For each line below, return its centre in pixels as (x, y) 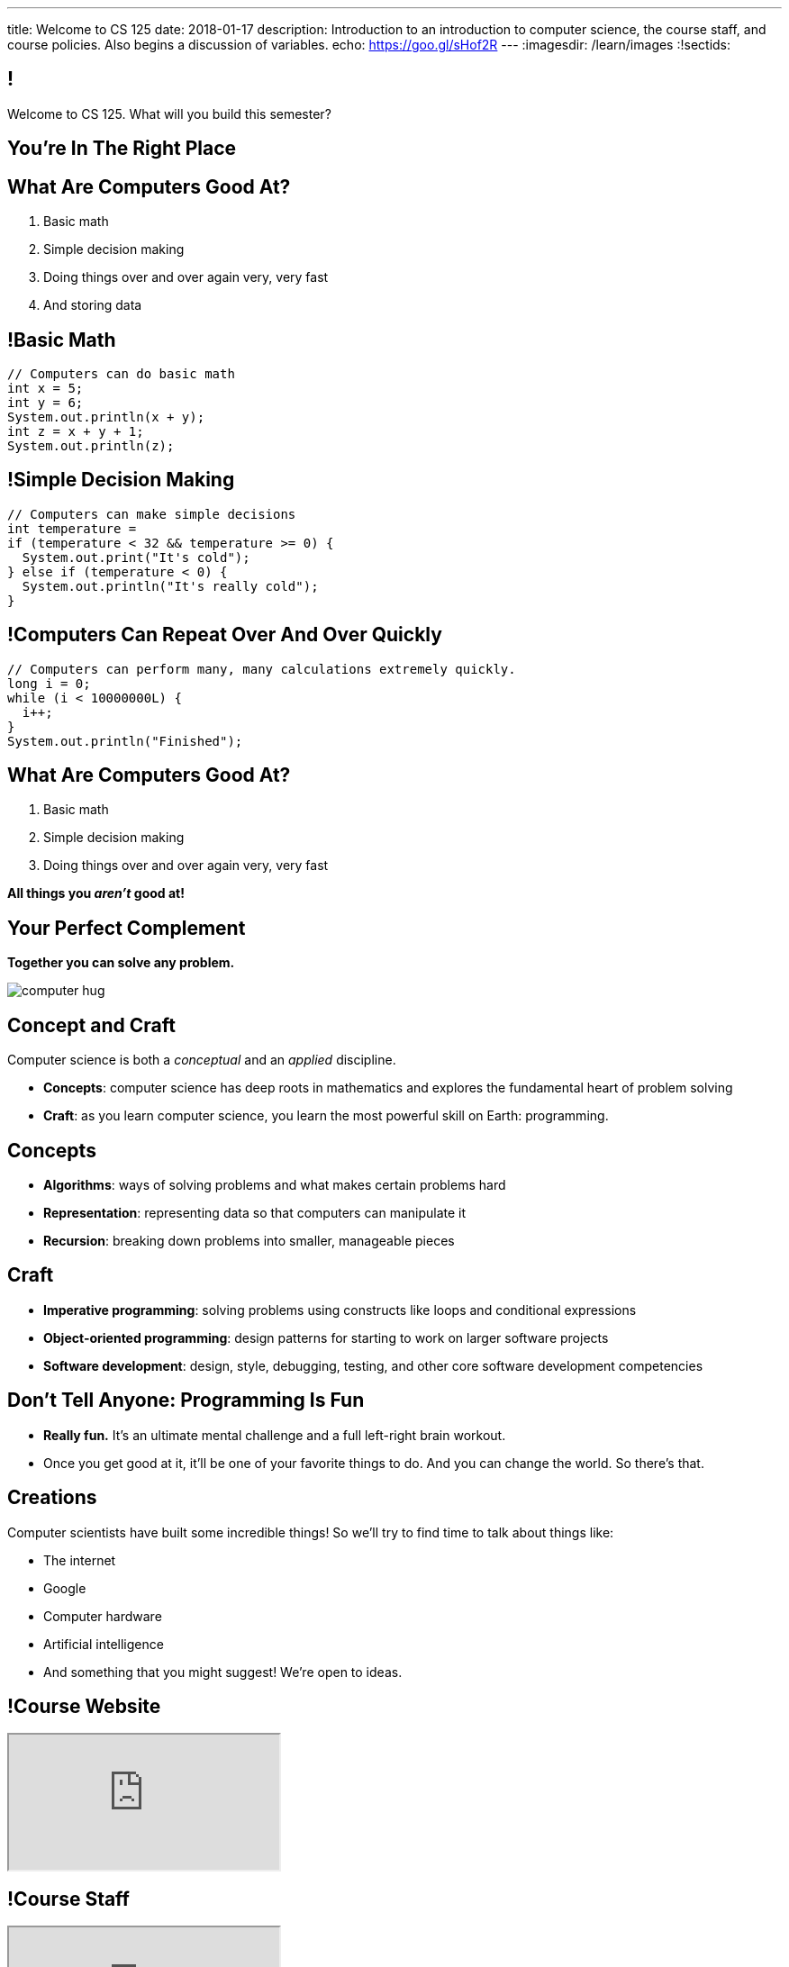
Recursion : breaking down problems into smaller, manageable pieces (249, 1241)
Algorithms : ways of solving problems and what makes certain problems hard (275, 1185)
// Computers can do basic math (121, 373)
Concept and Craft (91, 1025)
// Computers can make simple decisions (152, 514)
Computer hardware (103, 1616)
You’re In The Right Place (122, 149)
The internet (80, 1560)
